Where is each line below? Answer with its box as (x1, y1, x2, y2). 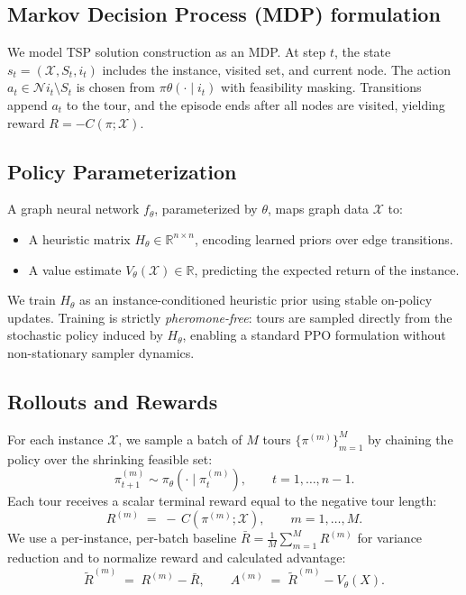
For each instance (7, 429, 104, 448)
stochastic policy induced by (7, 325, 163, 344)
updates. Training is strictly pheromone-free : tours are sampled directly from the (7, 307, 452, 326)
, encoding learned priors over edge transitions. (194, 229, 453, 248)
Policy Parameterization (7, 157, 237, 185)
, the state (334, 42, 391, 61)
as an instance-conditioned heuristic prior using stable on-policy (79, 290, 433, 309)
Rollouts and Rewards (7, 387, 218, 415)
